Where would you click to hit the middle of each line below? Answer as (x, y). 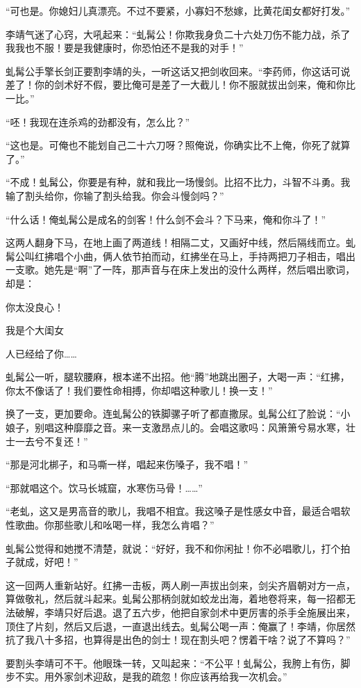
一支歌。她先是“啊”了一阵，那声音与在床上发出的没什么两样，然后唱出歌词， (180, 270)
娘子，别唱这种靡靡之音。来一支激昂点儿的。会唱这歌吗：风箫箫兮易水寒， (176, 427)
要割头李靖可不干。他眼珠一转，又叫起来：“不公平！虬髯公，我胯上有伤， (173, 663)
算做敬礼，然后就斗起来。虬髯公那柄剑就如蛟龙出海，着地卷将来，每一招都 (176, 599)
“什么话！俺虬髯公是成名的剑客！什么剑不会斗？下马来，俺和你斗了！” (166, 219)
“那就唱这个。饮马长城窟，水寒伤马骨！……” (104, 487)
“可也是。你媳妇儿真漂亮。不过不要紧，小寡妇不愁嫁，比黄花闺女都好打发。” (178, 10)
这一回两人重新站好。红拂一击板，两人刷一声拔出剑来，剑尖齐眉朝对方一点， (180, 585)
